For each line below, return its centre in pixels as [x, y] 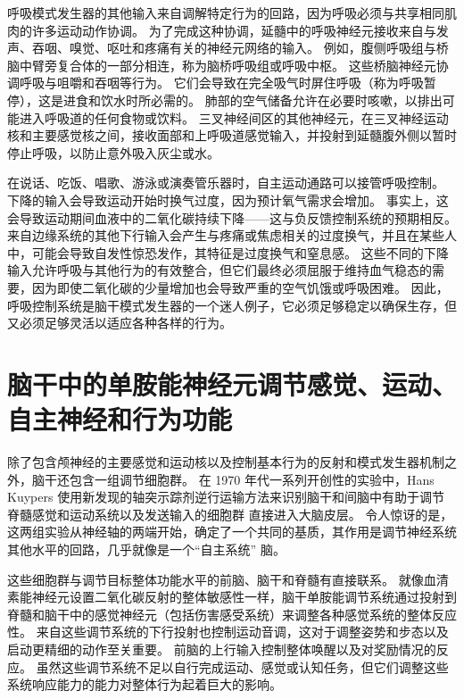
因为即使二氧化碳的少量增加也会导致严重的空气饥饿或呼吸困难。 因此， [240, 287]
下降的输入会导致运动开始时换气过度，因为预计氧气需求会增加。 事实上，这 [228, 200]
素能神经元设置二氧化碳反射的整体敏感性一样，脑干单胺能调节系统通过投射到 [232, 597]
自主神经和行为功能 [120, 419]
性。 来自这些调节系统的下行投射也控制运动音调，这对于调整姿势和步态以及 [228, 632]
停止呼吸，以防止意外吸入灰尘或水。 [113, 152]
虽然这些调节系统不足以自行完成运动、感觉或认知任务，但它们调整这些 [242, 666]
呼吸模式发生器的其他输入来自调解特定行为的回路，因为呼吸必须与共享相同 [226, 12]
